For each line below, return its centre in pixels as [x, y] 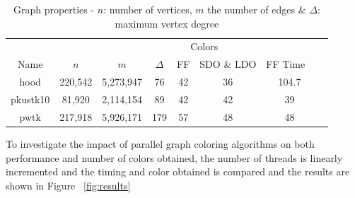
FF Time [286, 64]
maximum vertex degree [167, 23]
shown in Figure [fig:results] [68, 185]
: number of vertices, [148, 9]
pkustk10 [30, 99]
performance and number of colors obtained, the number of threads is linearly [174, 157]
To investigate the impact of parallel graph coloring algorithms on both [160, 143]
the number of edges [251, 9]
